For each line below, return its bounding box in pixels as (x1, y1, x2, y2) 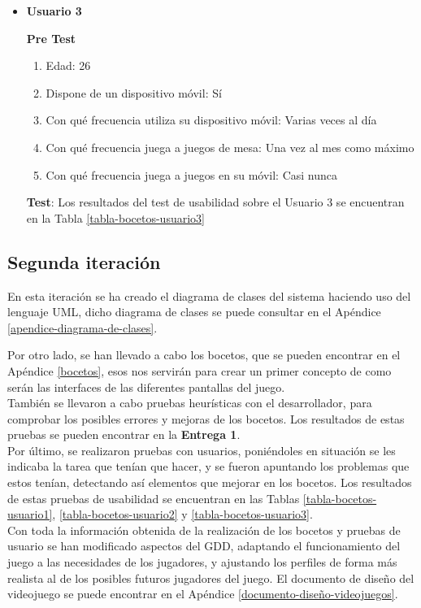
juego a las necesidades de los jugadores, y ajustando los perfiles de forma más (7, 554, 397, 571)
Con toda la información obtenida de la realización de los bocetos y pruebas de (7, 521, 401, 538)
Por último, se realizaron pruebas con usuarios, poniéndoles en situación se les (7, 441, 396, 458)
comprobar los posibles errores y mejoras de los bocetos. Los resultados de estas (7, 410, 405, 427)
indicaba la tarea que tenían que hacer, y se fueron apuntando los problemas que (7, 458, 410, 475)
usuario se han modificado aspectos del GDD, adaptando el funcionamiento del (7, 537, 401, 554)
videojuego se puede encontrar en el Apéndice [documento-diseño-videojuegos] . (7, 585, 398, 602)
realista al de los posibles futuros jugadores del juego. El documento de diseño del (7, 569, 414, 586)
